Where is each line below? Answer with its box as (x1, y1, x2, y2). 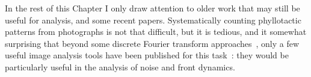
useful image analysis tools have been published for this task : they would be (5, 49, 289, 61)
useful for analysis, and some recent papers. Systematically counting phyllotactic (5, 13, 301, 26)
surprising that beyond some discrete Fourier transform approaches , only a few (5, 37, 300, 49)
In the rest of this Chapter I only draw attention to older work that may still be (5, 2, 300, 14)
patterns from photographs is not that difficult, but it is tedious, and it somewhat (5, 25, 307, 38)
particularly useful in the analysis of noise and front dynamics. (5, 60, 235, 73)
